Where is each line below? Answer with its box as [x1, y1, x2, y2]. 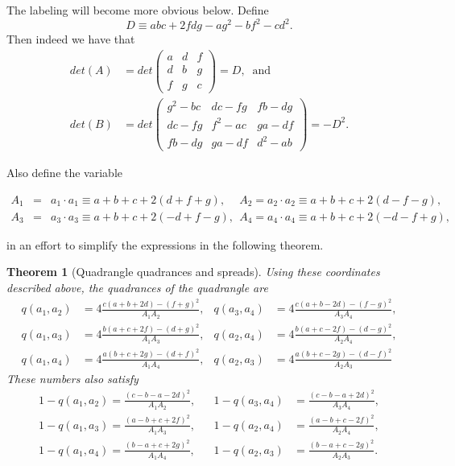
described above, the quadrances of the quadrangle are [6, 279, 268, 295]
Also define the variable [6, 164, 123, 181]
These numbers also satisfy [6, 370, 139, 387]
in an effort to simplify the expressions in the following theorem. [6, 236, 324, 253]
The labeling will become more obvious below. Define [6, 2, 269, 18]
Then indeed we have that [6, 31, 135, 47]
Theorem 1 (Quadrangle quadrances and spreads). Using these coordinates [6, 263, 380, 280]
